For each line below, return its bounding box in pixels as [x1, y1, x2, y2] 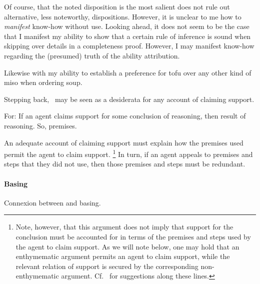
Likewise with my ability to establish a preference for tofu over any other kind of [4, 67, 251, 77]
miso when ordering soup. [4, 77, 82, 87]
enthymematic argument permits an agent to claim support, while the [15, 251, 230, 261]
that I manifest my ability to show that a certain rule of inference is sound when [4, 30, 251, 41]
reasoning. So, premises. [4, 120, 77, 130]
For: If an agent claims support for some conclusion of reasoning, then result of [4, 110, 246, 121]
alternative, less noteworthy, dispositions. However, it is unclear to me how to [4, 11, 241, 21]
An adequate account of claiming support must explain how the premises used [4, 137, 243, 147]
